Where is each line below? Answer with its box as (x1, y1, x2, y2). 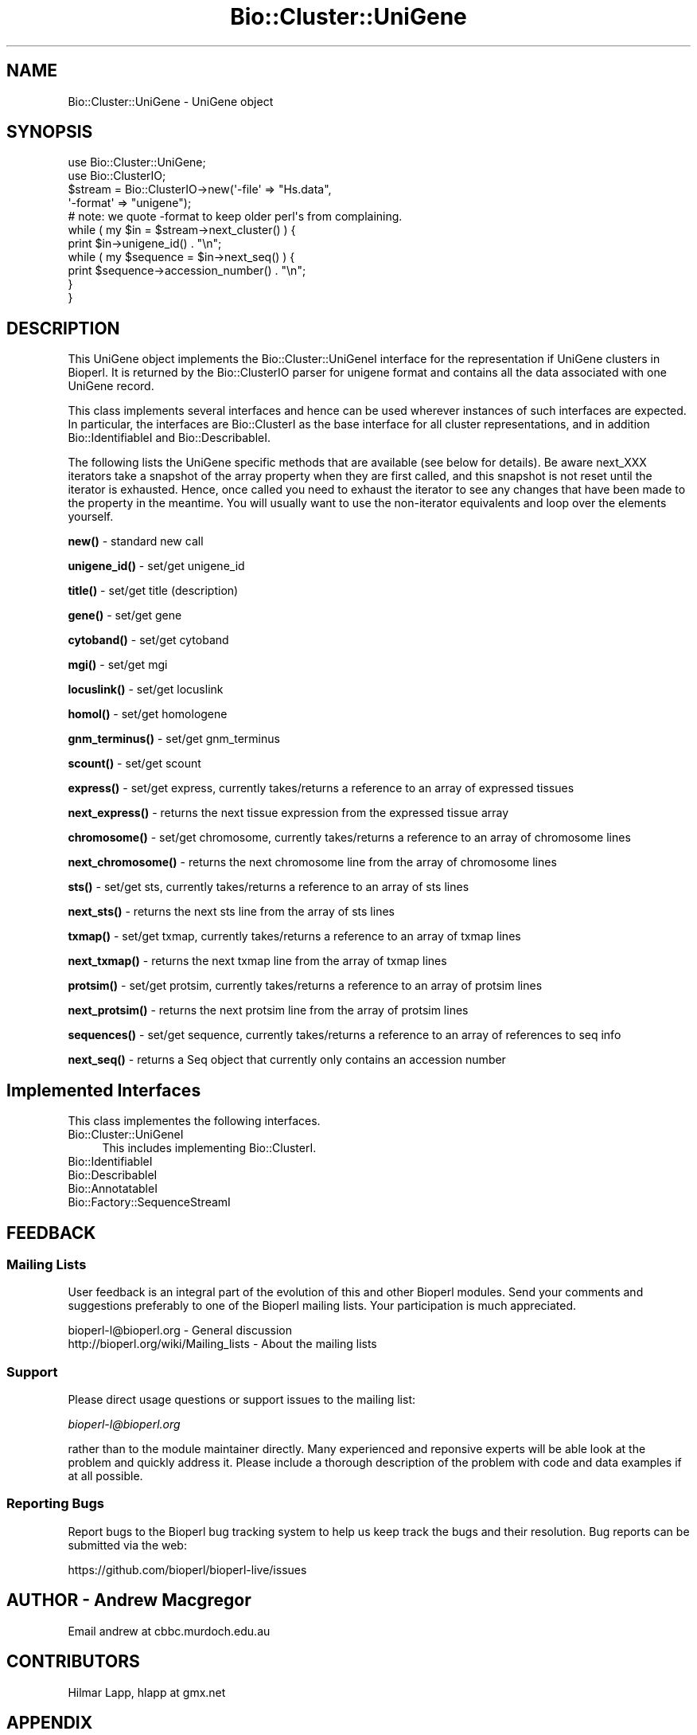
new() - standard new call (68, 534, 204, 549)
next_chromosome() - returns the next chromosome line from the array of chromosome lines (68, 855, 557, 869)
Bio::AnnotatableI (68, 1182, 158, 1196)
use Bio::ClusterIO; (68, 169, 166, 183)
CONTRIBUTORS (6, 1651, 140, 1672)
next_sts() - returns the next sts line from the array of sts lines (68, 905, 395, 919)
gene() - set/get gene (68, 608, 182, 623)
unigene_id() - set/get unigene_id (68, 559, 245, 573)
